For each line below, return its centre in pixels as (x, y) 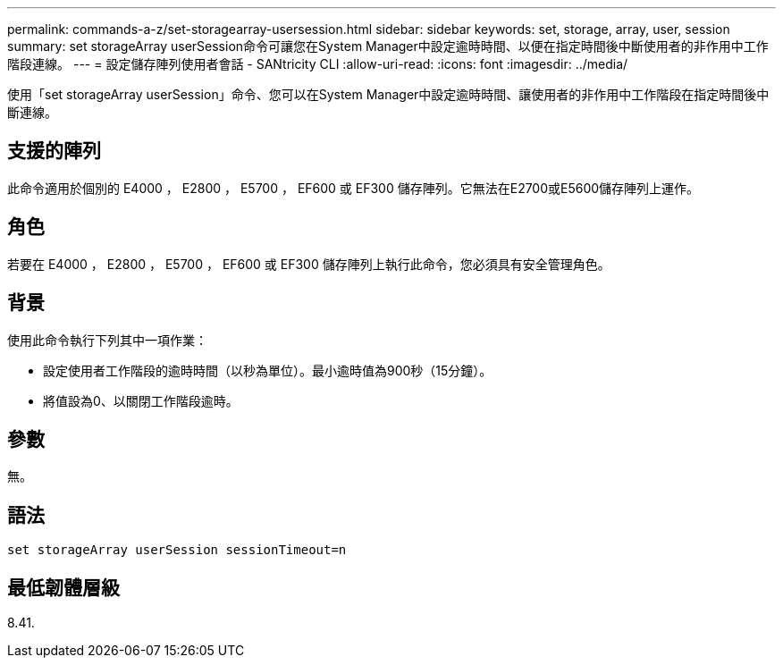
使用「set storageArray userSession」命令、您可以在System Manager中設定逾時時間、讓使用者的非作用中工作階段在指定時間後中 (388, 94)
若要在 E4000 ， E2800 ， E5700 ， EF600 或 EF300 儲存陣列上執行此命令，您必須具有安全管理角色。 (309, 264)
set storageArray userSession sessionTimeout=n (177, 550)
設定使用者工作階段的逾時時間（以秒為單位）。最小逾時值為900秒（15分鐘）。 (268, 370)
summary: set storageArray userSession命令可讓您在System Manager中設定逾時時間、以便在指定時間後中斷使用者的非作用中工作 (388, 46)
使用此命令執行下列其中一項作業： (107, 340)
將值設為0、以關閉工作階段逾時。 (141, 400)
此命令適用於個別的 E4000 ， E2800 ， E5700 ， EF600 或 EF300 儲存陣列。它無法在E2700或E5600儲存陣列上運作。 (354, 188)
